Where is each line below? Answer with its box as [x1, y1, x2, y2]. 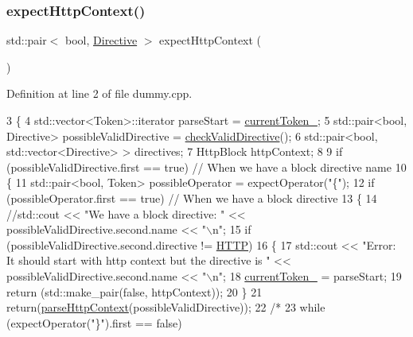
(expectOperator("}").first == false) [6, 314, 182, 331]
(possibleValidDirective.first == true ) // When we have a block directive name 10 [6, 158, 407, 175]
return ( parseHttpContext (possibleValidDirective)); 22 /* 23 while [6, 299, 325, 316]
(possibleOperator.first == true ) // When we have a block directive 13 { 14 [6, 189, 377, 206]
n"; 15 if [212, 221, 251, 238]
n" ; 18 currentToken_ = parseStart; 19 [212, 267, 402, 284]
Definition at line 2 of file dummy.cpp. [6, 85, 193, 102]
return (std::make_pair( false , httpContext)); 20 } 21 [6, 283, 263, 300]
